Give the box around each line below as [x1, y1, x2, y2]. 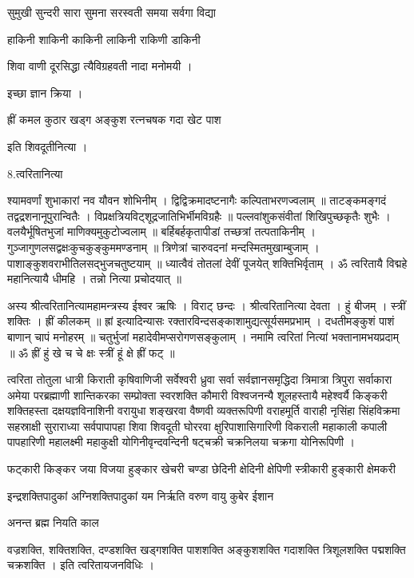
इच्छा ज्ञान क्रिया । [7, 84, 83, 101]
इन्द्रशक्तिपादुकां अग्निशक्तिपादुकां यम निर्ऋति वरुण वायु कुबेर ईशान [7, 487, 274, 504]
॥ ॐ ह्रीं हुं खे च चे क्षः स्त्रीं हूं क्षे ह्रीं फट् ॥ [7, 344, 175, 361]
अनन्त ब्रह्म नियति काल [7, 514, 99, 531]
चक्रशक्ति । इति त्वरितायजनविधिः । [7, 556, 154, 573]
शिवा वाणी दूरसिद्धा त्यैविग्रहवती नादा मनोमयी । [7, 58, 193, 74]
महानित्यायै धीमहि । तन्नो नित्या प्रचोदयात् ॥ [7, 270, 181, 287]
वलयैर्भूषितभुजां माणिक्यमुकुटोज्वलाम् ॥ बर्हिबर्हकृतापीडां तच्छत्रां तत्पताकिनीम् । [7, 223, 316, 240]
